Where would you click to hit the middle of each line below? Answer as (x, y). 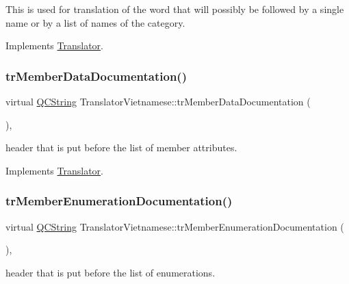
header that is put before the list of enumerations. (111, 272)
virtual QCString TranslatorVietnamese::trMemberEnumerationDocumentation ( (175, 226)
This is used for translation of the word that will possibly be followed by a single (175, 9)
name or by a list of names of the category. (95, 22)
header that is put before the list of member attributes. (121, 147)
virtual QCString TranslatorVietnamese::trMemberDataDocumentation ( (158, 101)
